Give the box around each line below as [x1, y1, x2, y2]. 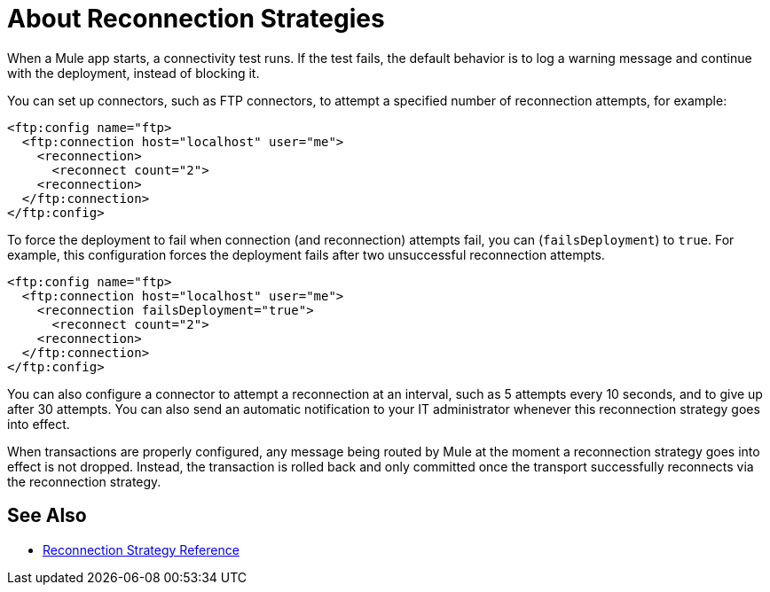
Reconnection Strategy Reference [43, 541, 240, 557]
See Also [7, 504, 87, 527]
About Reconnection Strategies [7, 4, 385, 34]
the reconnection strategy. [7, 473, 161, 489]
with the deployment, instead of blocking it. [7, 65, 260, 81]
